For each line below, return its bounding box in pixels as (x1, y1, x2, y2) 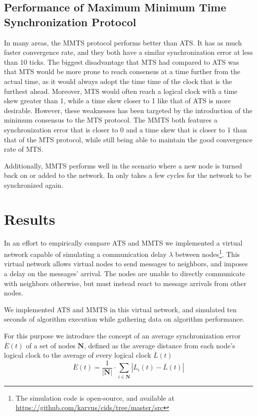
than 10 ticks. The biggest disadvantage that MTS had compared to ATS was (4, 56, 239, 67)
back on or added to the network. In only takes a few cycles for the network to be (4, 170, 252, 180)
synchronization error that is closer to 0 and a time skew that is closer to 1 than (4, 124, 247, 134)
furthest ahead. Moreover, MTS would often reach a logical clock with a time (4, 85, 238, 96)
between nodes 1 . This (175, 248, 240, 259)
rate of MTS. (4, 144, 43, 154)
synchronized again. (4, 179, 63, 190)
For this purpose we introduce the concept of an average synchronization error (4, 331, 241, 341)
